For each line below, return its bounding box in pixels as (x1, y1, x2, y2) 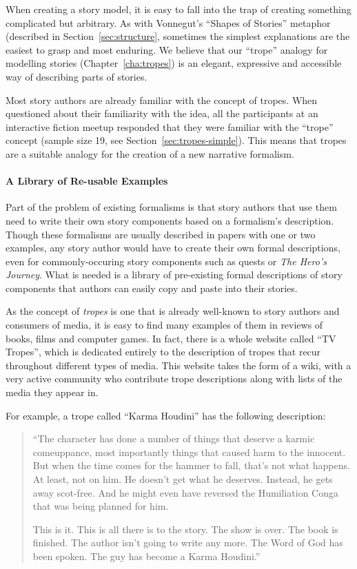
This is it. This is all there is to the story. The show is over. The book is (32, 521, 338, 536)
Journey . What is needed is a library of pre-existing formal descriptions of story (6, 267, 343, 282)
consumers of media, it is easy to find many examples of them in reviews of (6, 318, 323, 332)
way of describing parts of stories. (6, 69, 147, 83)
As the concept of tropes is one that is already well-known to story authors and (6, 304, 340, 318)
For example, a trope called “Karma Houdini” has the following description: (6, 408, 326, 422)
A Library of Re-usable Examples (6, 174, 168, 188)
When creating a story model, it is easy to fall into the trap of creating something (6, 2, 351, 16)
